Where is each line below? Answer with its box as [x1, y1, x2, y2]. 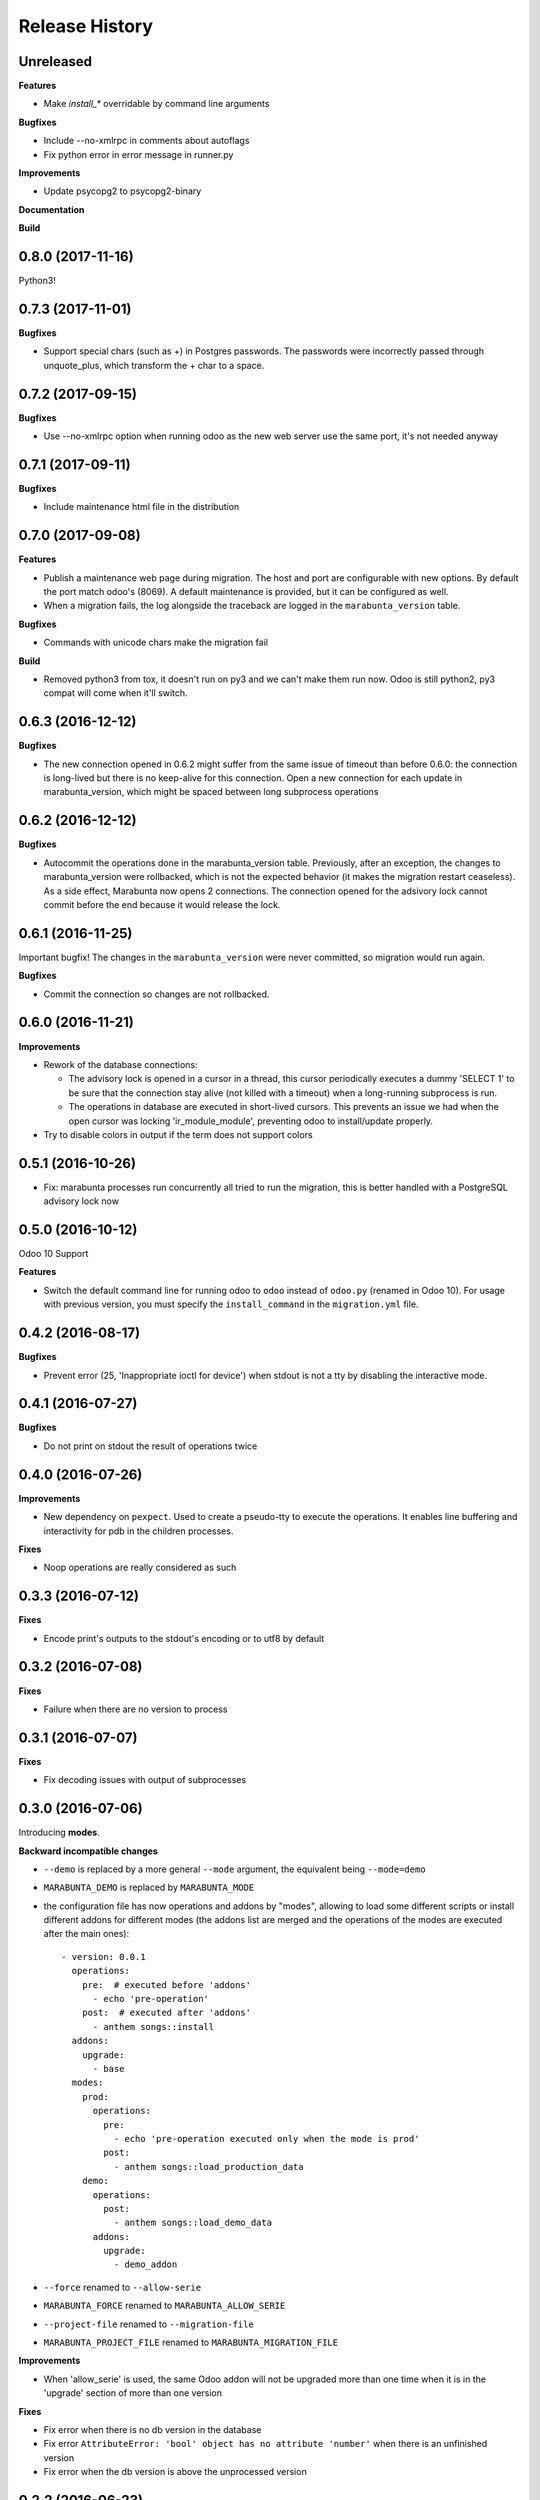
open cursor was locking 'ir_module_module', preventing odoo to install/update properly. [68, 1115, 434, 1127]
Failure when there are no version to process [43, 1703, 228, 1715]
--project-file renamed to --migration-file [43, 2318, 254, 2330]
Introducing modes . [18, 1826, 100, 1839]
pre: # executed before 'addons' [81, 1979, 252, 1990]
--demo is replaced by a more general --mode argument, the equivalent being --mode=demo [43, 1863, 426, 1875]
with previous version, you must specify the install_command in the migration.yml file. [43, 1298, 419, 1310]
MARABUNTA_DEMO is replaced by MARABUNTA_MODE [43, 1881, 255, 1894]
